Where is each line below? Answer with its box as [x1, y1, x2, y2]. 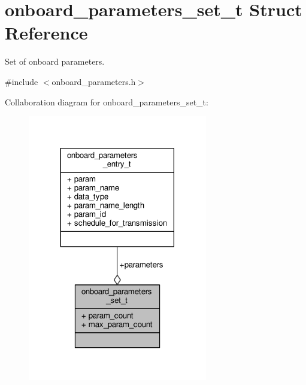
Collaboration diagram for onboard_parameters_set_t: [5, 95, 208, 108]
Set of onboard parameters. [5, 55, 105, 68]
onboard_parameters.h [51, 75, 136, 87]
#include [5, 75, 38, 87]
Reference [5, 20, 88, 45]
